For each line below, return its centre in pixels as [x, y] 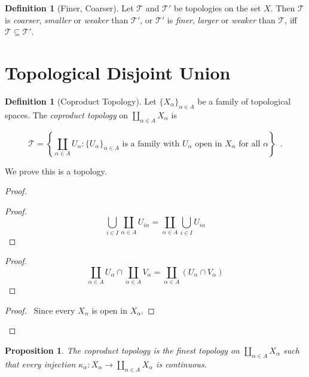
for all [250, 144]
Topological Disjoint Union [118, 72]
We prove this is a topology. [56, 171]
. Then [283, 8]
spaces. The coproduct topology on [67, 114]
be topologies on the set [217, 8]
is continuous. [181, 364]
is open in [109, 310]
